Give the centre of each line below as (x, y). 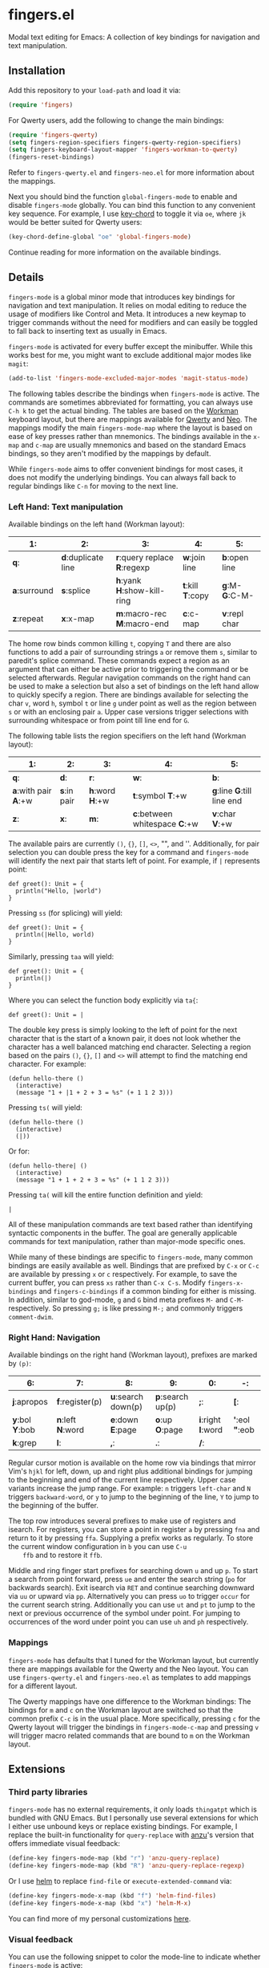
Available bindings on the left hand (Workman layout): (96, 524)
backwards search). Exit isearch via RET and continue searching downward (131, 1588)
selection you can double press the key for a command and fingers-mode (129, 852)
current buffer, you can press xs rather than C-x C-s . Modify (107, 1283)
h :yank (128, 580)
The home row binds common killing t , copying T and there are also (120, 643)
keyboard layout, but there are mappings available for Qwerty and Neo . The (133, 419)
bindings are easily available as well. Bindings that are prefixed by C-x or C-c (134, 1265)
